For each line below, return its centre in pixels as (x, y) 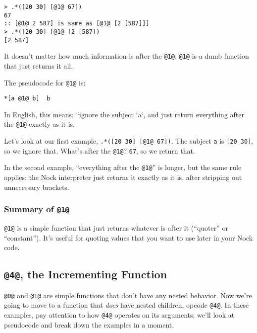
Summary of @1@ (37, 209)
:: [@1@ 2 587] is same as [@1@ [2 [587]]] (77, 24)
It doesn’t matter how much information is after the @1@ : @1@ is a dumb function (127, 56)
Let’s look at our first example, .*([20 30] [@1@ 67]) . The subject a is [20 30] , (129, 141)
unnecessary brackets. (37, 187)
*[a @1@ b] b (27, 99)
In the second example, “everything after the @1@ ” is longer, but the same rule (123, 167)
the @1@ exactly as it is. (39, 124)
